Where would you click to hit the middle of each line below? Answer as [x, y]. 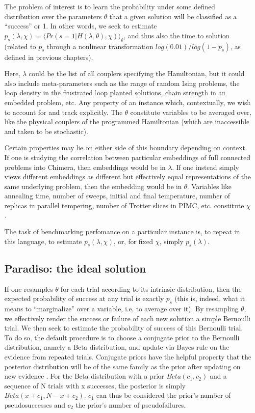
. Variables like [209, 186]
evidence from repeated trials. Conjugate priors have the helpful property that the [128, 357]
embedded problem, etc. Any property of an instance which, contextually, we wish [128, 102]
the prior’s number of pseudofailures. [131, 405]
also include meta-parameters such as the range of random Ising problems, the [122, 83]
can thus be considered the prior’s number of [164, 395]
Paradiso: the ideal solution [75, 268]
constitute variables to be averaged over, [191, 112]
